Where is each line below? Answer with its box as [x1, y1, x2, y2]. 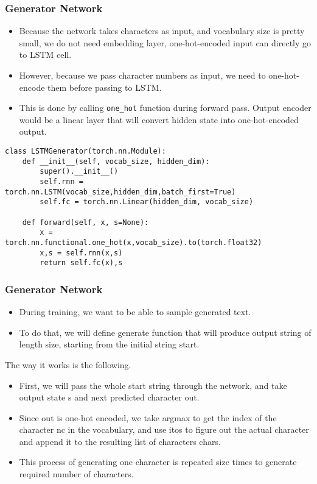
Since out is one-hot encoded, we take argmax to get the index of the [19, 411, 277, 424]
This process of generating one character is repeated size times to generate [19, 455, 297, 468]
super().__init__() [40, 167, 119, 176]
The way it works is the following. [5, 358, 131, 371]
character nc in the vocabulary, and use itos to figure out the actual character [19, 423, 309, 436]
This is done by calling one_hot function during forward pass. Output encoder [19, 101, 312, 114]
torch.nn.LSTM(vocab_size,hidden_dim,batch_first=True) [5, 187, 236, 196]
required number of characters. [19, 468, 134, 480]
